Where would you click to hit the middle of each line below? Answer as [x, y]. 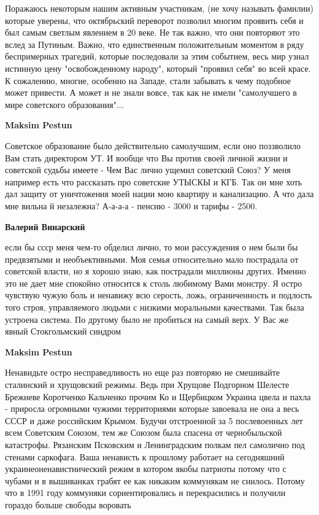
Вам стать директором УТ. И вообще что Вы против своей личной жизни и [146, 157]
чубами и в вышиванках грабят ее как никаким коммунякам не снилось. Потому [155, 480]
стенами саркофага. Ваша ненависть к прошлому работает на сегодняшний [145, 456]
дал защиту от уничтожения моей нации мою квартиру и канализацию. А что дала [159, 194]
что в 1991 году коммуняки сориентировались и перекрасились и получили [145, 493]
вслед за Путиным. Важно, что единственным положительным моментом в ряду [155, 44]
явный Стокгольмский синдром [63, 331]
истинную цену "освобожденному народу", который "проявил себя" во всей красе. [158, 68]
